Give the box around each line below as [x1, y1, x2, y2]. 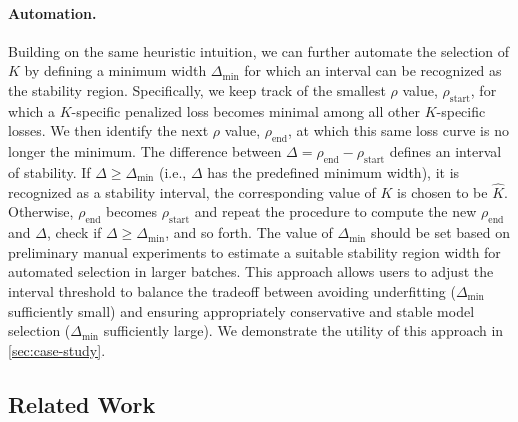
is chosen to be [397, 181, 488, 202]
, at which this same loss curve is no [288, 120, 509, 141]
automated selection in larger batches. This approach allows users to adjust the [8, 261, 494, 282]
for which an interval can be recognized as [244, 60, 502, 81]
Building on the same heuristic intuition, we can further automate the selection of [8, 40, 510, 61]
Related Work [8, 388, 156, 419]
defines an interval [389, 141, 502, 162]
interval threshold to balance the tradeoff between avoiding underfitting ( [8, 280, 456, 301]
